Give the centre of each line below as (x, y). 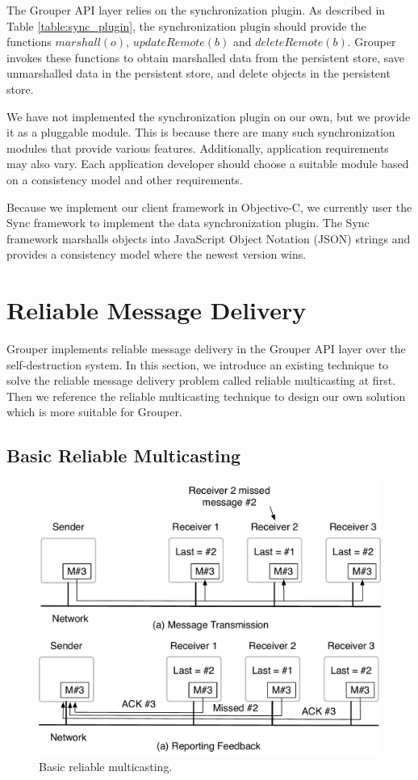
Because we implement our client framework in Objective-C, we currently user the (209, 207)
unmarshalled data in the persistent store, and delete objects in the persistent (199, 73)
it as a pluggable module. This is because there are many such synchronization (201, 132)
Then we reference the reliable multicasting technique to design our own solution (206, 396)
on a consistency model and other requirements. (125, 179)
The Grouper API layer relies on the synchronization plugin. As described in (196, 10)
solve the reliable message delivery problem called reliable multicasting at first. (201, 380)
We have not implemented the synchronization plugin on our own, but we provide (209, 116)
